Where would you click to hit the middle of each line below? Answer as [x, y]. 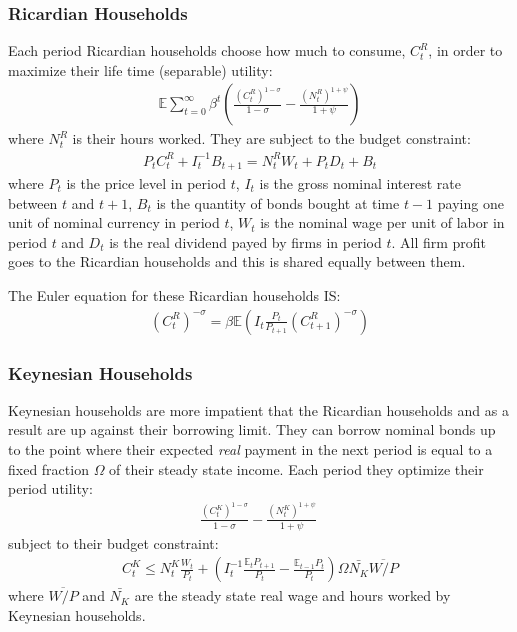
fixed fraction [48, 468]
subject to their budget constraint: [113, 542]
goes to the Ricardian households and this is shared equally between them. [237, 261]
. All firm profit [439, 241]
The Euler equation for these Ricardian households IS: [174, 294]
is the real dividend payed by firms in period [245, 241]
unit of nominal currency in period [114, 222]
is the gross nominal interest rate [360, 183]
